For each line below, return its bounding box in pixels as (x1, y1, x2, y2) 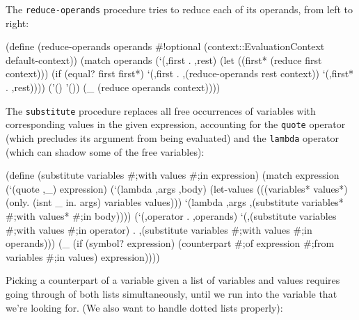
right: (6, 15, 29, 30)
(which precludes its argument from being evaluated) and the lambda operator (6, 130, 339, 145)
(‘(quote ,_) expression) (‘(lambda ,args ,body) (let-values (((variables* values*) (6, 181, 348, 195)
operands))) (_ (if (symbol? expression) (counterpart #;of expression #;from (6, 236, 335, 250)
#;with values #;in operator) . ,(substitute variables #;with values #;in (6, 222, 312, 237)
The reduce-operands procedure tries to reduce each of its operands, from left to (6, 2, 353, 16)
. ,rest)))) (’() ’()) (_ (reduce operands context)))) (6, 80, 221, 95)
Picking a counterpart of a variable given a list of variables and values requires (6, 273, 340, 287)
